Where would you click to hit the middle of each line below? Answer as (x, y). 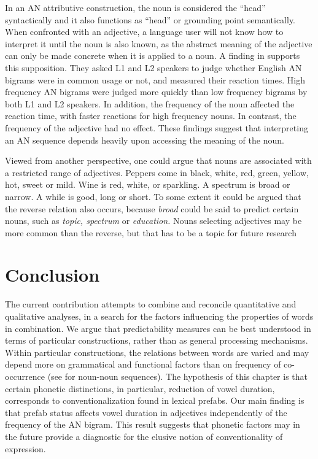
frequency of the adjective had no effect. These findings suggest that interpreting (157, 127)
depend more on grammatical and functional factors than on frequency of (143, 364)
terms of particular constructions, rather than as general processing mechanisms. (157, 340)
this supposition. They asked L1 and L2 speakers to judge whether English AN (153, 67)
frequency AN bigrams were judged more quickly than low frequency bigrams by (156, 92)
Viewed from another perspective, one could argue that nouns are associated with (158, 160)
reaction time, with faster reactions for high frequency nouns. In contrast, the (151, 116)
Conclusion (52, 275)
